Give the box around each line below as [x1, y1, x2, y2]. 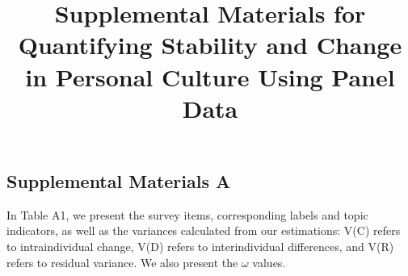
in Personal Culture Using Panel [25, 60, 395, 93]
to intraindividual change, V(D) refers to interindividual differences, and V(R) [6, 237, 394, 254]
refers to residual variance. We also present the [6, 253, 238, 270]
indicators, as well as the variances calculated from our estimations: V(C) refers [6, 222, 401, 239]
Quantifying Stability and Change [18, 28, 402, 61]
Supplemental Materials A [6, 168, 231, 193]
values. [252, 253, 286, 270]
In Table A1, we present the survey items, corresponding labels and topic [6, 206, 368, 223]
